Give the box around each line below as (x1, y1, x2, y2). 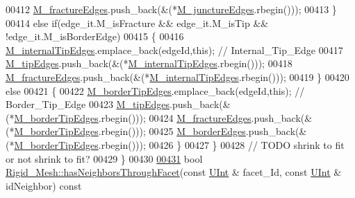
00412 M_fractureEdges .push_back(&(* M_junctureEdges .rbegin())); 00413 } (6, 2, 337, 16)
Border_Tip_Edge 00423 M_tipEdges (6, 97, 170, 111)
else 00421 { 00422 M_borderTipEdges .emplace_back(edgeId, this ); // (6, 83, 305, 98)
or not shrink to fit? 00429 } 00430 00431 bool (6, 151, 203, 165)
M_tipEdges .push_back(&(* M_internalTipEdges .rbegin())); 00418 (6, 56, 292, 71)
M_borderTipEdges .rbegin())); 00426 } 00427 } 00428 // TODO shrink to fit (14, 137, 345, 152)
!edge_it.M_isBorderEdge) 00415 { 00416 (6, 29, 184, 44)
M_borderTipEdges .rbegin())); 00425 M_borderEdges (14, 124, 246, 138)
